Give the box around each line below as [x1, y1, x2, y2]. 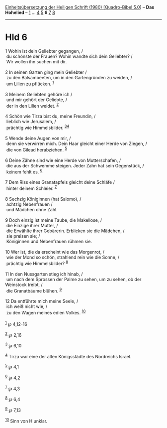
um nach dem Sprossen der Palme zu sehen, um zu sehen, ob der [6, 276, 142, 282]
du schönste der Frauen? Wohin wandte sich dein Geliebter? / [6, 53, 133, 59]
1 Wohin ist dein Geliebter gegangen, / [5, 48, 83, 54]
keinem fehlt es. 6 [6, 168, 43, 175]
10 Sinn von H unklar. [5, 417, 48, 424]
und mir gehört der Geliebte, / [6, 97, 67, 103]
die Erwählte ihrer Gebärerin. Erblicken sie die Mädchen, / [6, 228, 125, 234]
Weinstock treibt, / [5, 282, 43, 287]
